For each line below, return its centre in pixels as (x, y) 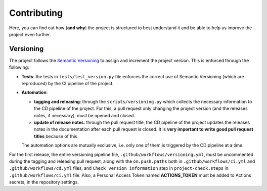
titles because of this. (56, 136)
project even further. (30, 34)
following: (19, 67)
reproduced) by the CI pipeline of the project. (67, 84)
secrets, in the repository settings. (44, 182)
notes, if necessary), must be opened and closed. (85, 115)
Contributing (36, 13)
